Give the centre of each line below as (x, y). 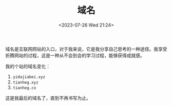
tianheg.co (24, 88)
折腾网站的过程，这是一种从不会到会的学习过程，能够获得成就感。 (75, 55)
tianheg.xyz (25, 82)
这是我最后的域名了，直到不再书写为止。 (48, 98)
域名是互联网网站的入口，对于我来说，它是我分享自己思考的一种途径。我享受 (86, 49)
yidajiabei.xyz (29, 77)
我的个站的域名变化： (28, 66)
